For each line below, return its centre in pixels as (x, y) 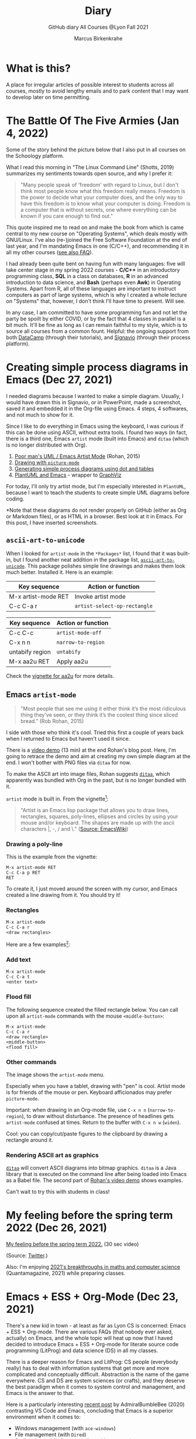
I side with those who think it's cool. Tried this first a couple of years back (95, 732)
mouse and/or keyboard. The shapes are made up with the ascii (97, 822)
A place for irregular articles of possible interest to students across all (90, 85)
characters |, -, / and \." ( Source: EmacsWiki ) (74, 829)
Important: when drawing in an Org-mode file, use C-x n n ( (78, 1110)
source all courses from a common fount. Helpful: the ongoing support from (97, 331)
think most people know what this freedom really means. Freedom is (103, 191)
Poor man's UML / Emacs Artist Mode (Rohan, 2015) (77, 456)
